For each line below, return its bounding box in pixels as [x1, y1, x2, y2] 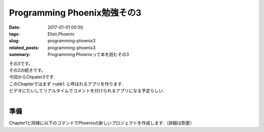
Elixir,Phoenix [47, 31, 75, 37]
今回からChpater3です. [9, 74, 55, 80]
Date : [9, 24, 21, 30]
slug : [9, 38, 20, 44]
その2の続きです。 [9, 67, 46, 73]
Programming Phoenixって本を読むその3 [47, 52, 129, 57]
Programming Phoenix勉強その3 [9, 7, 142, 18]
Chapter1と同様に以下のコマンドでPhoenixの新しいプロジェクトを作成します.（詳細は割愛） [9, 120, 195, 126]
